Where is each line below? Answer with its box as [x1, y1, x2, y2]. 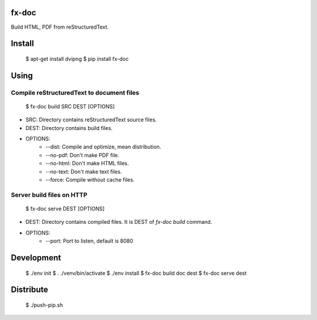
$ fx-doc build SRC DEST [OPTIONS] [25, 103, 115, 110]
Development [11, 253, 62, 263]
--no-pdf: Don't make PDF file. [45, 151, 120, 158]
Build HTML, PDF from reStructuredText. [11, 23, 109, 30]
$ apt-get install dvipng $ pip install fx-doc [25, 55, 129, 62]
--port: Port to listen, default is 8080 [45, 237, 133, 244]
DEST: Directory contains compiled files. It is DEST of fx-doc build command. [25, 219, 213, 226]
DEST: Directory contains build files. [25, 124, 113, 131]
